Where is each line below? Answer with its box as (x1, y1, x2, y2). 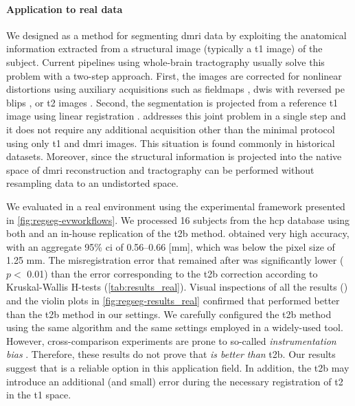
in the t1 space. (6, 387, 71, 402)
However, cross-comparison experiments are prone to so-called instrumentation (6, 333, 336, 348)
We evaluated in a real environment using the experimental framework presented (6, 199, 345, 213)
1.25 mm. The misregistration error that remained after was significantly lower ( (6, 253, 344, 267)
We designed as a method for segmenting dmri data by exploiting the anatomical (6, 27, 347, 42)
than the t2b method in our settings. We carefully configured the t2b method (6, 306, 332, 321)
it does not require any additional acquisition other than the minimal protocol (6, 122, 335, 136)
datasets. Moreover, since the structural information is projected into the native (6, 149, 342, 163)
